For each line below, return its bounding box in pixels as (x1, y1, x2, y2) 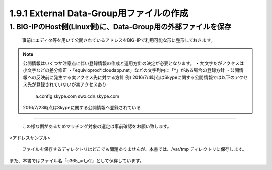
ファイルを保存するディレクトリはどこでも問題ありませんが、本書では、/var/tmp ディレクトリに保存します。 (22, 146, 247, 152)
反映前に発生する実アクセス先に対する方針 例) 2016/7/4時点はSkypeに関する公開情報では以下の (36, 74, 235, 80)
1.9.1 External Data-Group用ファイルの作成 (9, 8, 188, 19)
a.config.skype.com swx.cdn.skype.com (35, 93, 119, 99)
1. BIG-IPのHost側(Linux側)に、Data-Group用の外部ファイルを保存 (9, 22, 232, 31)
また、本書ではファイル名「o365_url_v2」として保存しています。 (9, 157, 145, 163)
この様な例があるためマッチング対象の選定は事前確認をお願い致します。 (22, 123, 172, 129)
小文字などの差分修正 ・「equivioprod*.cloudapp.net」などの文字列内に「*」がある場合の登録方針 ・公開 (23, 67, 239, 73)
